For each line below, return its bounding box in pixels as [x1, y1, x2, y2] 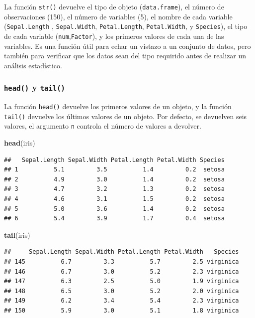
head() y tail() [4, 81, 65, 94]
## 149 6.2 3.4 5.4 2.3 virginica [4, 297, 239, 305]
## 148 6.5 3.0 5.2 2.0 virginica [4, 287, 239, 295]
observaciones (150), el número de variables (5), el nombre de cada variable [4, 11, 233, 21]
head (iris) [4, 138, 35, 148]
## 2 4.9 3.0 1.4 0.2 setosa [4, 175, 225, 183]
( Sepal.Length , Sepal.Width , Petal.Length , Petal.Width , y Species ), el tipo [4, 21, 248, 31]
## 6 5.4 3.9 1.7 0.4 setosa [4, 215, 225, 222]
